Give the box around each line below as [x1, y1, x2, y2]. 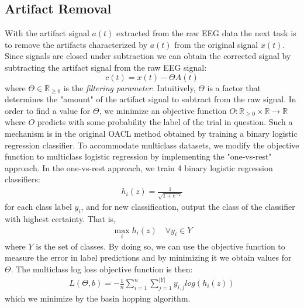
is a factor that [207, 81, 261, 94]
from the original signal [174, 38, 258, 50]
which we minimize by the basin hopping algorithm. [5, 292, 191, 304]
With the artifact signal [5, 27, 89, 39]
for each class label [5, 200, 72, 213]
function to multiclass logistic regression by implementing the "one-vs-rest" [5, 150, 272, 162]
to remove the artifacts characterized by [5, 38, 148, 50]
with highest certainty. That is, [5, 212, 116, 224]
